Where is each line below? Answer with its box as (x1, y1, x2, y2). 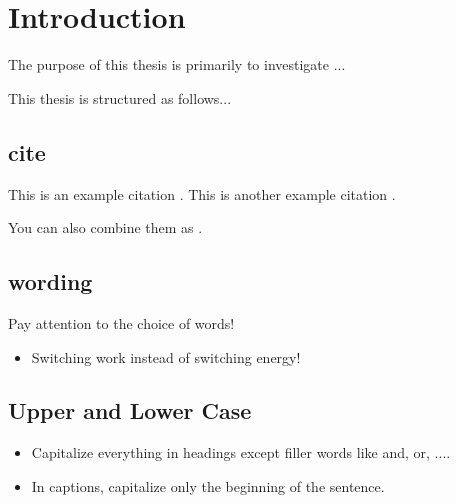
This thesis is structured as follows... (8, 87, 232, 108)
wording (8, 266, 93, 297)
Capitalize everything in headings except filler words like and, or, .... (31, 442, 451, 463)
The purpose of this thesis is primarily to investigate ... (8, 54, 346, 75)
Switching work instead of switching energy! (31, 346, 301, 367)
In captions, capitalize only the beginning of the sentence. (31, 475, 385, 496)
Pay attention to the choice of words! (8, 312, 235, 333)
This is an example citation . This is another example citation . (8, 183, 396, 204)
